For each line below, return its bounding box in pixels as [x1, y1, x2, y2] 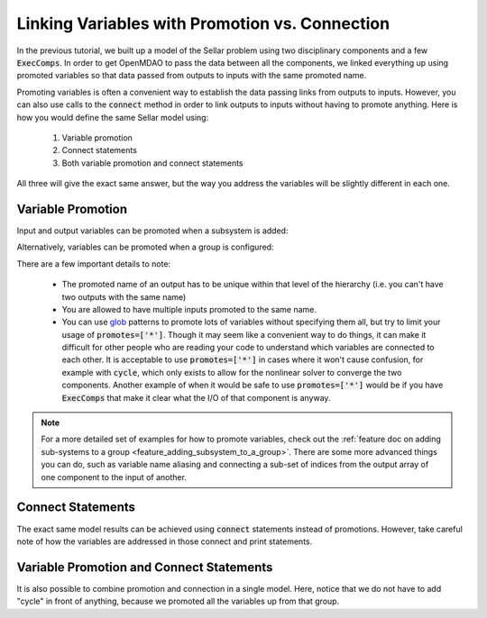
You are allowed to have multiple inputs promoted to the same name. [61, 304, 317, 314]
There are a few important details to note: [16, 258, 171, 269]
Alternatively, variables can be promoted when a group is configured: [16, 241, 274, 252]
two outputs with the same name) [61, 291, 187, 302]
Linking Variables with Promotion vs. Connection [16, 14, 391, 33]
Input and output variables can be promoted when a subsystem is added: [16, 225, 289, 236]
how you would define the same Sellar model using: [16, 112, 209, 123]
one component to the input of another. [41, 471, 187, 482]
